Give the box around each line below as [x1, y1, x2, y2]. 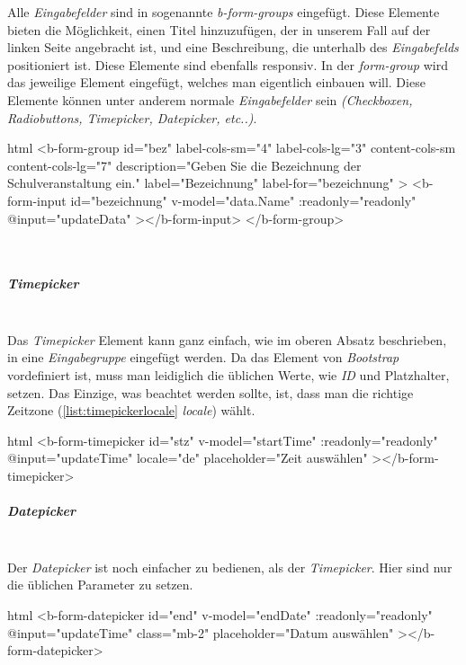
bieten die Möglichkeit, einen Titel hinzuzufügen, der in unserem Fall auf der [7, 20, 431, 39]
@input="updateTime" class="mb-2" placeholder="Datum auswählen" [7, 623, 394, 642]
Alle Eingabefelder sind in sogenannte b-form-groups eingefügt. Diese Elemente [7, 3, 440, 21]
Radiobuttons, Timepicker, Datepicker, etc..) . [7, 108, 257, 127]
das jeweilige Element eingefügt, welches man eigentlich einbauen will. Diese [7, 73, 426, 92]
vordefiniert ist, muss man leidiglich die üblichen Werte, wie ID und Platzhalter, [7, 366, 450, 385]
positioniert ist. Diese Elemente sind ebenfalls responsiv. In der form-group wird [7, 55, 448, 74]
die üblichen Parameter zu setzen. [7, 575, 193, 594]
